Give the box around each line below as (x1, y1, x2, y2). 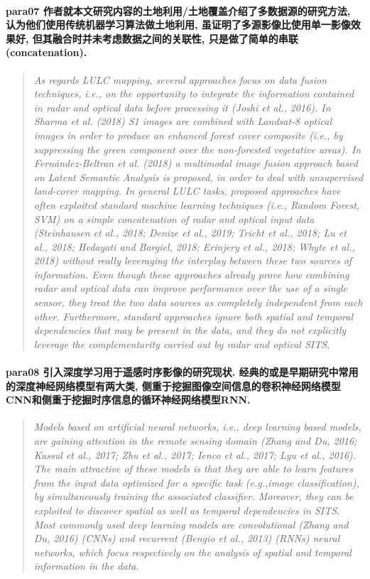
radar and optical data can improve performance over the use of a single (33, 281, 348, 296)
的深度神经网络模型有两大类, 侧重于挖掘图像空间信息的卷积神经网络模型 (6, 378, 341, 393)
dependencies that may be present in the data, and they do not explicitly (33, 323, 347, 337)
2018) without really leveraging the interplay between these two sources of (33, 253, 352, 268)
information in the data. (33, 558, 139, 573)
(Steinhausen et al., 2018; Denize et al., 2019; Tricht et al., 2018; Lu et (33, 225, 347, 240)
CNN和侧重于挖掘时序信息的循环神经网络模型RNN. (6, 392, 251, 407)
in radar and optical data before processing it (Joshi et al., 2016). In (33, 99, 331, 114)
